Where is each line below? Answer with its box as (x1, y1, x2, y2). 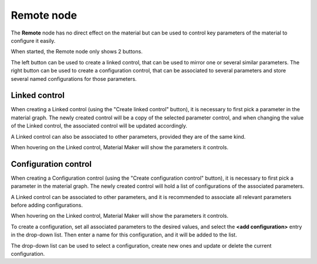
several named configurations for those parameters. (11, 75, 137, 82)
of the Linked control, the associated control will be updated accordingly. (11, 122, 187, 129)
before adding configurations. (11, 202, 83, 209)
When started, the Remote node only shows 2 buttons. (11, 48, 143, 55)
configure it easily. (11, 37, 56, 44)
